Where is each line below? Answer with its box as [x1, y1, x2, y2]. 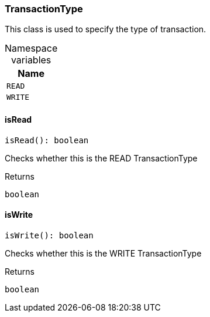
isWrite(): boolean [5, 230, 94, 240]
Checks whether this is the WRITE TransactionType [5, 248, 202, 258]
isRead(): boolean [5, 135, 89, 145]
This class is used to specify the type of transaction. [5, 24, 206, 35]
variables [11, 54, 51, 66]
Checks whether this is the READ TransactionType [5, 153, 198, 163]
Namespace [5, 42, 58, 55]
